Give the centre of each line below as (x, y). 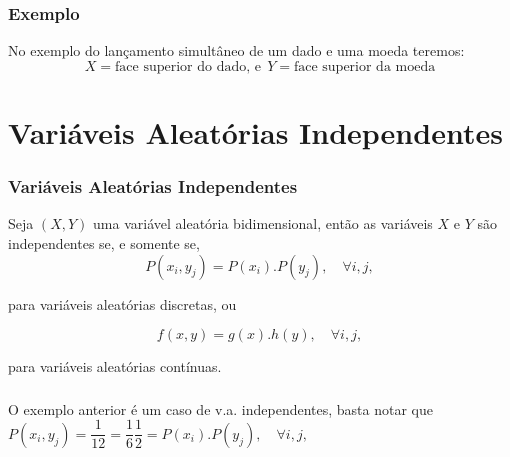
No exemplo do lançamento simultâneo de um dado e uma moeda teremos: (236, 50)
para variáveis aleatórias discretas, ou (122, 303)
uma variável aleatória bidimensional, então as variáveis (263, 223)
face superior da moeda (364, 66)
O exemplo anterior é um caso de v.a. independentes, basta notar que (220, 408)
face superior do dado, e (188, 66)
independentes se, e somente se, (104, 243)
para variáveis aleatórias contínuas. (115, 366)
